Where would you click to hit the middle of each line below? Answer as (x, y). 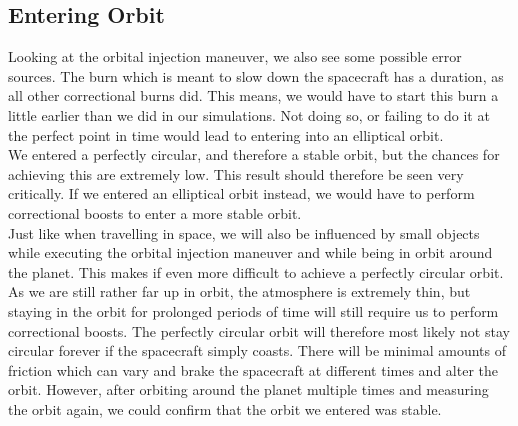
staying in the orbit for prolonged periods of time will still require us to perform (253, 310)
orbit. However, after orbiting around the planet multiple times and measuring (248, 389)
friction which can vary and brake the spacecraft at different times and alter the (253, 369)
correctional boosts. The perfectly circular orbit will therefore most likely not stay (259, 330)
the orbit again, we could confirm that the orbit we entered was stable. (225, 408)
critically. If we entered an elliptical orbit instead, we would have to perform (241, 193)
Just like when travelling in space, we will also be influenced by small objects (244, 232)
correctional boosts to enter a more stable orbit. (155, 212)
